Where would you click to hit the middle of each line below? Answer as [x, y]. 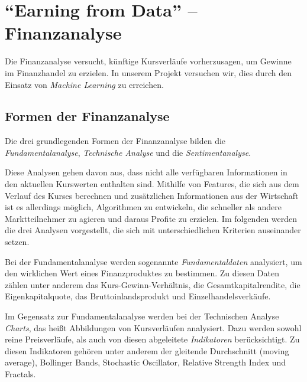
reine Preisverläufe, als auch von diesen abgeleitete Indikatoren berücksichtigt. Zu [152, 339]
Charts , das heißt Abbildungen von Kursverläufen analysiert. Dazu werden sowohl [153, 327]
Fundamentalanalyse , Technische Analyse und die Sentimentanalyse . [128, 152]
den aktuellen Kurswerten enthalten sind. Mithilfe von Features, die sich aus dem [152, 184]
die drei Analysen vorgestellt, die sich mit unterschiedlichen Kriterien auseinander [153, 230]
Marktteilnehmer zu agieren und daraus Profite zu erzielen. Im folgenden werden [151, 218]
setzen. [17, 242]
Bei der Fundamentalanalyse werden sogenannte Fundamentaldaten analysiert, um [153, 261]
